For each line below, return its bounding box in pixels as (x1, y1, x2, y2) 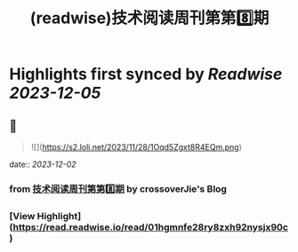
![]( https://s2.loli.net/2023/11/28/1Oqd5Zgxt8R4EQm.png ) (30, 142, 242, 152)
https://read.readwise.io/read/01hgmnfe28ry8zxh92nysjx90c (12, 221, 289, 233)
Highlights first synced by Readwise (9, 64, 283, 84)
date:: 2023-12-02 (9, 159, 77, 169)
